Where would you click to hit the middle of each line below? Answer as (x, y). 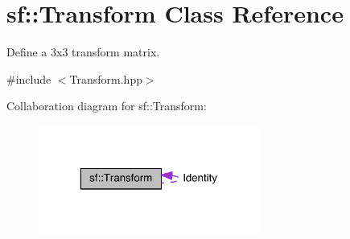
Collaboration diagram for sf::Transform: (107, 106)
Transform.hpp (106, 78)
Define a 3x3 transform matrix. (83, 52)
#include (29, 78)
